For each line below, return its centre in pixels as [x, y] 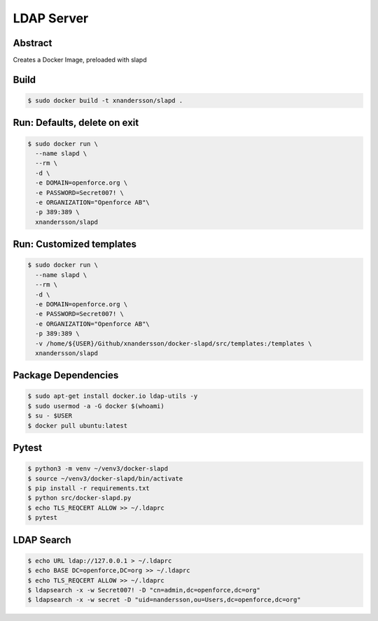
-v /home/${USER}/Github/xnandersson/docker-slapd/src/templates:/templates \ [174, 343]
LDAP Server [51, 18]
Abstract [33, 43]
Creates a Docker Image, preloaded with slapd [80, 60]
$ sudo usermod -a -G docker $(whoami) [96, 406]
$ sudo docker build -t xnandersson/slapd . [105, 101]
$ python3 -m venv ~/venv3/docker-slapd [98, 469]
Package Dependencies [66, 375]
